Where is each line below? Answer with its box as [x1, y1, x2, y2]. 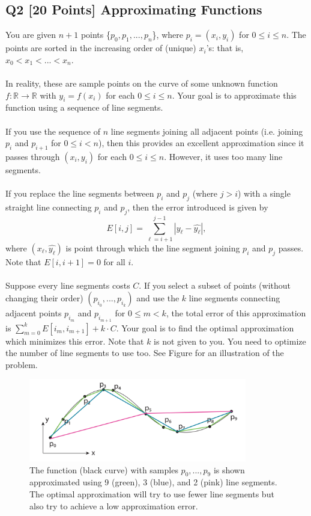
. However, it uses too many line [164, 150, 283, 162]
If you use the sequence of [5, 124, 101, 137]
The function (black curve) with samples [29, 463, 178, 476]
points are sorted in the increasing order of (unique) [5, 41, 196, 54]
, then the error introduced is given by [127, 200, 268, 213]
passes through [5, 150, 60, 162]
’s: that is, [206, 41, 244, 54]
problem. [5, 358, 38, 370]
